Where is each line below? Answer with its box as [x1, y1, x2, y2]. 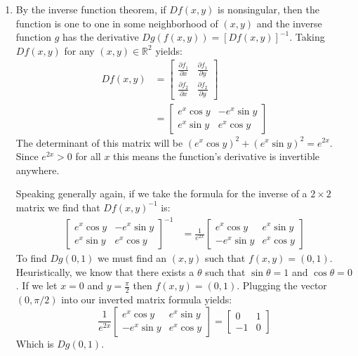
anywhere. [15, 162, 60, 177]
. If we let [15, 278, 58, 293]
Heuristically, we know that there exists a [15, 264, 194, 279]
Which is [15, 336, 54, 350]
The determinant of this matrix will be [15, 135, 183, 150]
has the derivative [62, 29, 139, 44]
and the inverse [256, 15, 322, 30]
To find [15, 251, 47, 265]
